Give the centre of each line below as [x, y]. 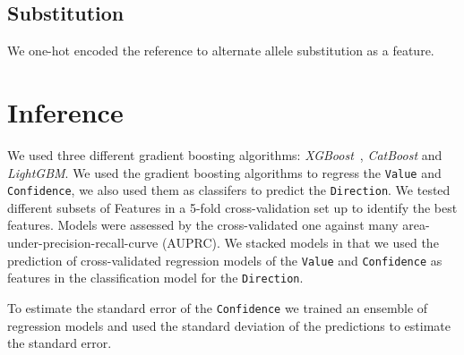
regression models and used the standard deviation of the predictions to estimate [229, 325]
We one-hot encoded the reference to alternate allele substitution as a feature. [221, 51]
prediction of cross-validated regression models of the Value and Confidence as [225, 260]
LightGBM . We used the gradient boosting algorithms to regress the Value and [224, 172]
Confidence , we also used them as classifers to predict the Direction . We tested [229, 190]
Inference [65, 111]
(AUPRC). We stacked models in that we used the [300, 243]
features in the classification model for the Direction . [155, 278]
